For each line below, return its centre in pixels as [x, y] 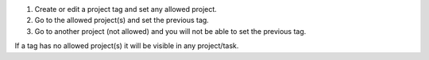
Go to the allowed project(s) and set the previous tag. [122, 21]
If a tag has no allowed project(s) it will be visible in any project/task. [127, 46]
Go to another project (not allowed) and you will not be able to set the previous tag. [170, 31]
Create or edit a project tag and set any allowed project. [126, 9]
